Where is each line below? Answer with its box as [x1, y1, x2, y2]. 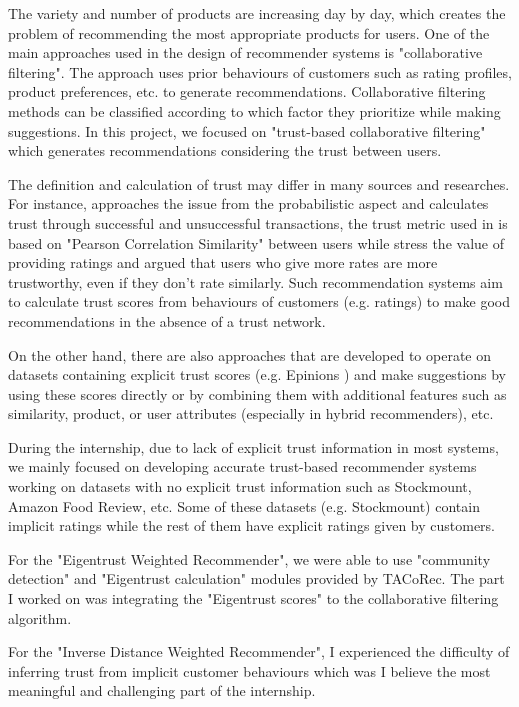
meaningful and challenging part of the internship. [8, 680, 316, 701]
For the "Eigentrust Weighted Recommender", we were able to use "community [8, 548, 491, 569]
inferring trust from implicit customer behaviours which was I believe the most [8, 660, 491, 681]
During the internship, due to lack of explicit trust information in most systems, [8, 436, 499, 457]
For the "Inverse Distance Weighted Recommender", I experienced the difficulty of [8, 641, 510, 662]
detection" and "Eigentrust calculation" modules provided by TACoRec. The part [8, 568, 505, 589]
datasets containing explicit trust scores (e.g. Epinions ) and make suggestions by [8, 364, 506, 385]
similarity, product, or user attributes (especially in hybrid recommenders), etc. [8, 403, 494, 424]
